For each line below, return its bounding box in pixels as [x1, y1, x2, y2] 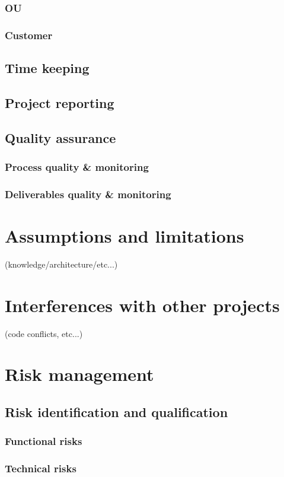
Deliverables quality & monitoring [5, 186, 171, 201]
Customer [5, 27, 53, 42]
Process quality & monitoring [5, 159, 149, 174]
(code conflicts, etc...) [5, 327, 83, 339]
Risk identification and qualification [5, 402, 228, 421]
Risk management [5, 362, 154, 386]
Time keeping [5, 59, 90, 77]
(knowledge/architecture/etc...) [5, 257, 118, 270]
